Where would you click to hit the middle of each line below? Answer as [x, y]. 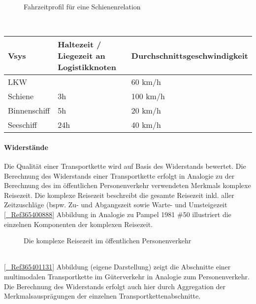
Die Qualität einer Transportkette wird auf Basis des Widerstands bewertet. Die [125, 166]
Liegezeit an [81, 56]
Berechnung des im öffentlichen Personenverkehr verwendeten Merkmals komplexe [128, 185]
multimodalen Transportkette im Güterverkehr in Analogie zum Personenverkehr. [127, 276]
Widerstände [26, 147]
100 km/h [148, 96]
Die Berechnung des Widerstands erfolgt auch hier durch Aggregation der [115, 286]
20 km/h [146, 111]
